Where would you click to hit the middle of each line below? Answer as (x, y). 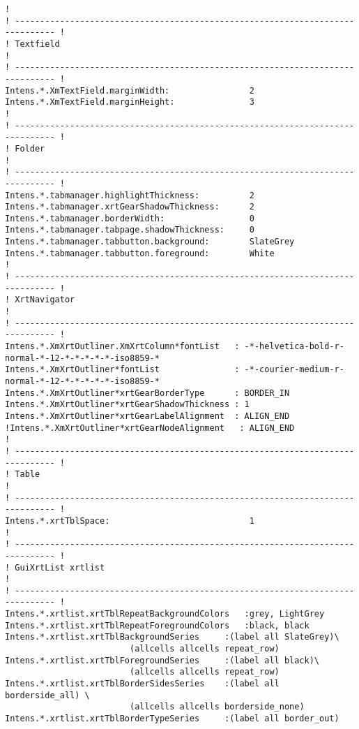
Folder (30, 148)
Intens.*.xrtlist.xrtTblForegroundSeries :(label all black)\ (162, 660)
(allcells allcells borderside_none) (217, 707)
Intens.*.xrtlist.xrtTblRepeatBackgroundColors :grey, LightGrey (165, 614)
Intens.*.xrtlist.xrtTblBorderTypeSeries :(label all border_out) (172, 719)
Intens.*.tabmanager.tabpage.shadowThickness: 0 (130, 230)
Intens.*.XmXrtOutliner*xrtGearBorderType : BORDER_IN (147, 393)
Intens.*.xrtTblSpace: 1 (130, 521)
